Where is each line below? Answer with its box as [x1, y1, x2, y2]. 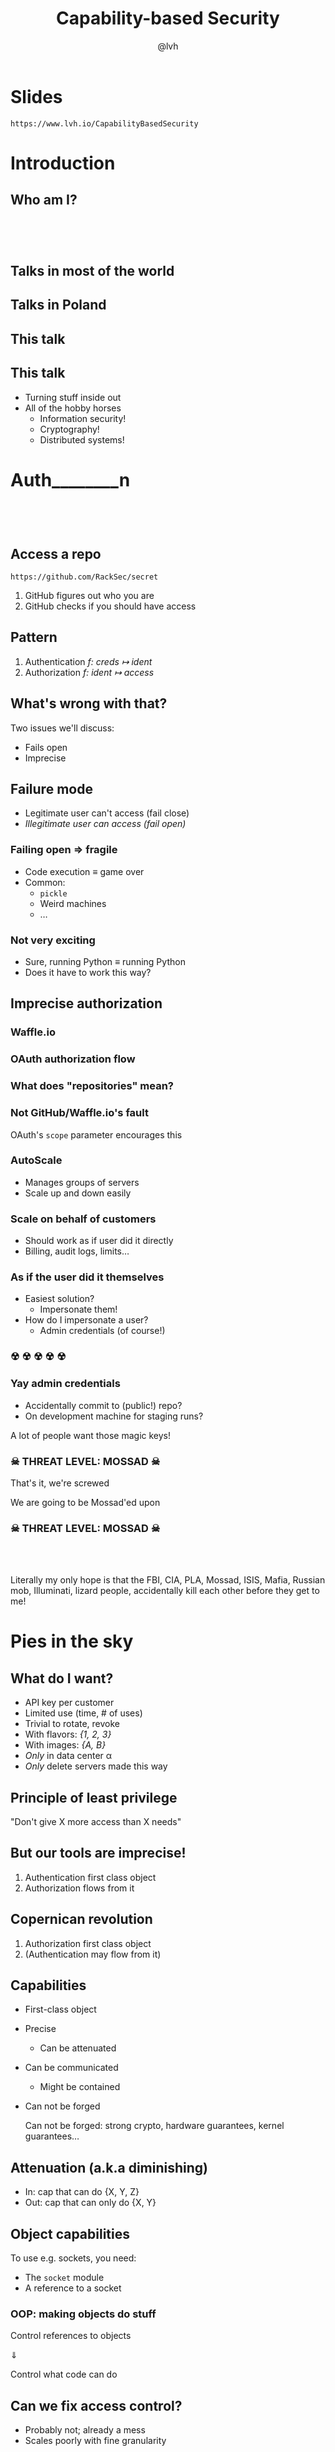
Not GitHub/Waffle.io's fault [10, 1106, 149, 1120]
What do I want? [10, 1670, 114, 1687]
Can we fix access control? [10, 2397, 183, 2414]
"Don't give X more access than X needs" [10, 1816, 182, 1828]
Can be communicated [24, 2062, 119, 2074]
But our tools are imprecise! [10, 1845, 187, 1862]
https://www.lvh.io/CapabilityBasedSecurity [10, 118, 199, 129]
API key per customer [24, 1697, 115, 1709]
